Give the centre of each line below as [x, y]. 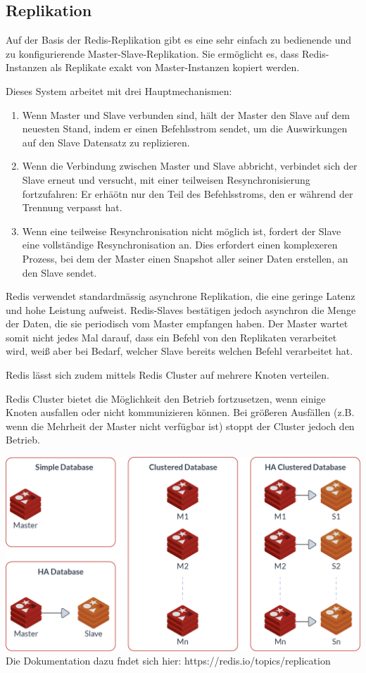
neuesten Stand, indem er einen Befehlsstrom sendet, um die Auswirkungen [185, 128]
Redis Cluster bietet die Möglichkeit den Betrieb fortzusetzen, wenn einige [166, 398]
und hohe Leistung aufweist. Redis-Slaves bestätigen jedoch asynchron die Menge [181, 309]
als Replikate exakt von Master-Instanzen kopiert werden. [175, 67]
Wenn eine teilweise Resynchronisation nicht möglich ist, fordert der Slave [182, 231]
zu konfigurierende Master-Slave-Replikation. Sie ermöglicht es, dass [152, 53]
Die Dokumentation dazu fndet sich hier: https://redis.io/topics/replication [168, 661]
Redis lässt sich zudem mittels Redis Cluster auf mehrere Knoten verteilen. [168, 375]
